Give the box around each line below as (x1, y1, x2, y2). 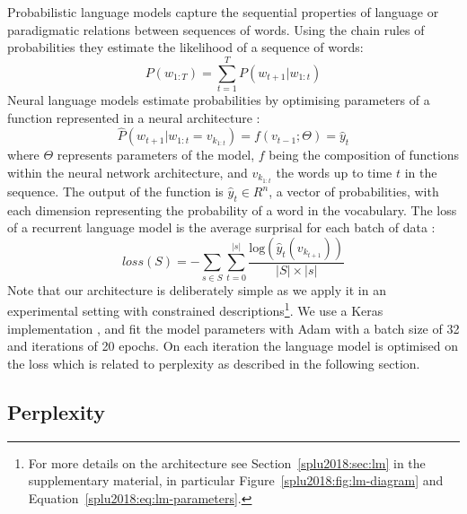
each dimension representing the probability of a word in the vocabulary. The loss (7, 200, 457, 219)
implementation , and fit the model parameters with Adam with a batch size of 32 (7, 318, 460, 337)
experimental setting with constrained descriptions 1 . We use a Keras (7, 299, 383, 319)
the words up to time (276, 162, 392, 181)
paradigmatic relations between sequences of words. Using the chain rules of (7, 20, 425, 39)
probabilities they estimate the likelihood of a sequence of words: (7, 38, 364, 57)
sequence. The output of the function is (7, 182, 224, 200)
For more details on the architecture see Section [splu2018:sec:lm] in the (28, 453, 426, 472)
